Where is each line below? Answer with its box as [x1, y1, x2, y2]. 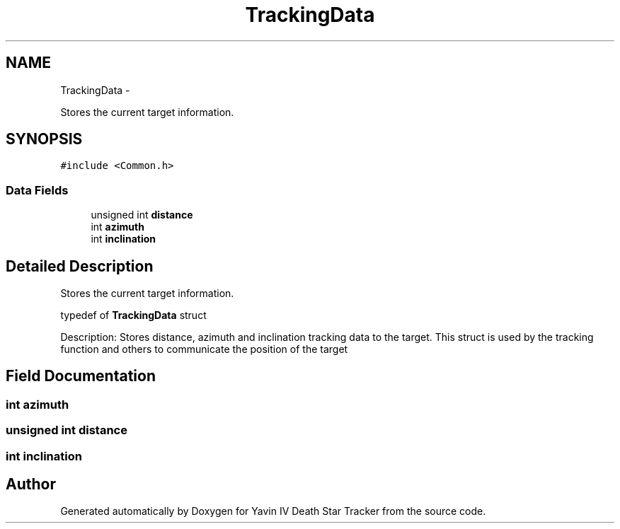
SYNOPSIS [6, 130, 83, 149]
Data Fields [6, 182, 69, 197]
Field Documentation [6, 367, 156, 385]
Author [6, 475, 56, 494]
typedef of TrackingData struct [60, 309, 207, 322]
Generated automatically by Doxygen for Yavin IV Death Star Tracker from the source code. [60, 505, 486, 518]
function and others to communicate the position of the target [60, 343, 348, 356]
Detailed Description [6, 257, 154, 275]
